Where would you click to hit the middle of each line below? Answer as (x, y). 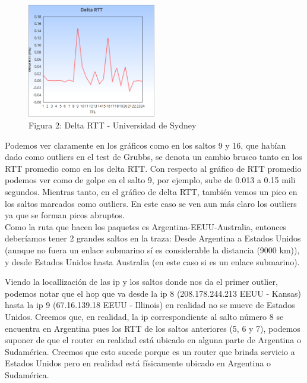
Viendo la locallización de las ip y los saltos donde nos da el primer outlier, (141, 282)
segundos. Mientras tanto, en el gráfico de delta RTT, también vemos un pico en (151, 191)
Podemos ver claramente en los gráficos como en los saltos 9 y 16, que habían (145, 145)
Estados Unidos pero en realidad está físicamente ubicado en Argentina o (138, 363)
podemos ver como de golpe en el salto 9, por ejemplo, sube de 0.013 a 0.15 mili (150, 180)
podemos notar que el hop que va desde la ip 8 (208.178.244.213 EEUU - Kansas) (153, 293)
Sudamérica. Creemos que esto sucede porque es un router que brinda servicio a (150, 351)
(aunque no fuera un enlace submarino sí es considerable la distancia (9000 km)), (152, 249)
